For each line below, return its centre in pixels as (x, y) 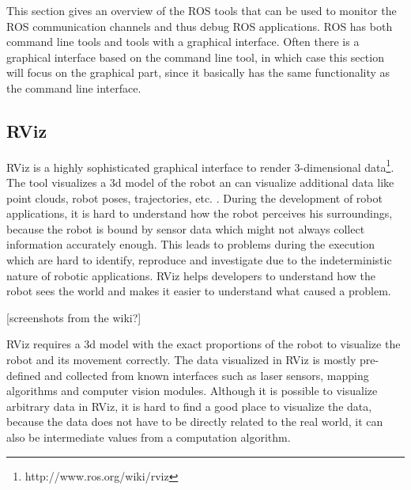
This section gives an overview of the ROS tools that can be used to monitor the (202, 10)
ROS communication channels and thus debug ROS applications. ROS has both (200, 26)
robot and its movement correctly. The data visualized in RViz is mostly (181, 359)
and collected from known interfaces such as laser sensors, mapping (207, 375)
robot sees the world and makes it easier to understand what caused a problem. (199, 291)
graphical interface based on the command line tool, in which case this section (195, 57)
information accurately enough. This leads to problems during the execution (190, 244)
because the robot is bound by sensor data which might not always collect (186, 228)
